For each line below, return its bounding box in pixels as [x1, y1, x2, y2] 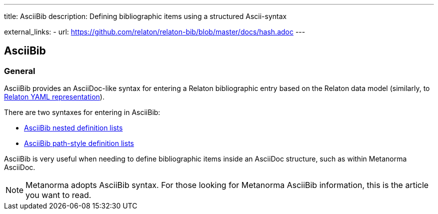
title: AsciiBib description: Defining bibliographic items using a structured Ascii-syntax [4, 12, 287, 20]
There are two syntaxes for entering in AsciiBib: [4, 108, 160, 117]
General [4, 65, 35, 76]
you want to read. [25, 190, 91, 200]
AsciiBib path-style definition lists [24, 139, 134, 148]
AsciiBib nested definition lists [24, 123, 123, 132]
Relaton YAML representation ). [4, 92, 104, 101]
